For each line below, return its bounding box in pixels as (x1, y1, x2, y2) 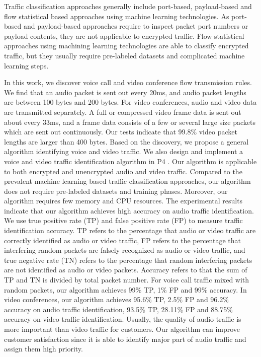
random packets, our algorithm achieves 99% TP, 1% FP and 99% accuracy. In (4, 284, 247, 295)
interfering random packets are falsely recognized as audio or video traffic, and (4, 245, 245, 255)
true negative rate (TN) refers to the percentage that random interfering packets (4, 254, 252, 265)
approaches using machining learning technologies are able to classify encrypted (4, 40, 249, 51)
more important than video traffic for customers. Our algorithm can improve (4, 324, 240, 334)
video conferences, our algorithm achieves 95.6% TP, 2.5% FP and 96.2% (4, 294, 229, 305)
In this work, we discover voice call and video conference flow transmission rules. (4, 77, 252, 88)
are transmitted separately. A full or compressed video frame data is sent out (4, 106, 241, 117)
